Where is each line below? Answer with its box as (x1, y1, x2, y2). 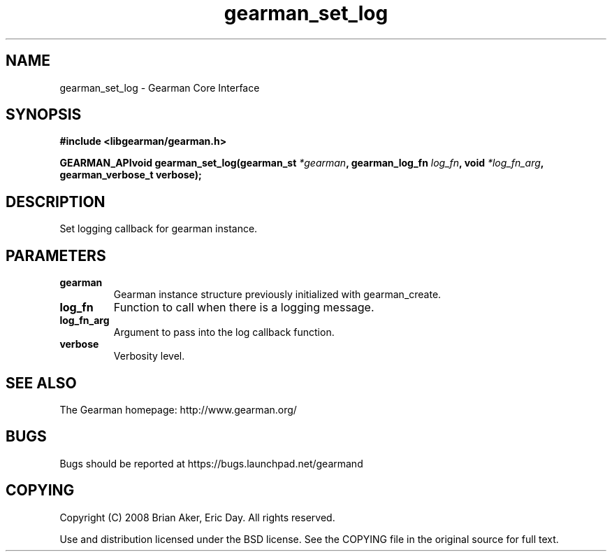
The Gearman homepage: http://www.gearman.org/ (59, 403, 297, 416)
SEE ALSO (6, 374, 77, 392)
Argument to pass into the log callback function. (113, 326, 335, 339)
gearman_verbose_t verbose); (59, 169, 202, 181)
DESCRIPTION (6, 192, 105, 211)
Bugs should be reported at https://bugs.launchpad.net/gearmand (59, 457, 363, 470)
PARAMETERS (6, 246, 106, 265)
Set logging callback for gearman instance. (59, 223, 258, 235)
